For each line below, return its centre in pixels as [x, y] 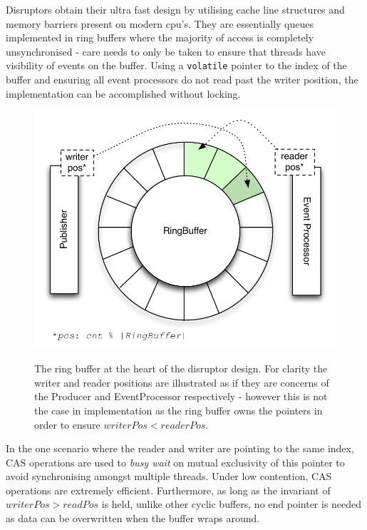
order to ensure [67, 424]
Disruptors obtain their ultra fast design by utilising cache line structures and [175, 9]
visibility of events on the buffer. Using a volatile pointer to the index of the [176, 65]
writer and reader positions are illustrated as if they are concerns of [182, 382]
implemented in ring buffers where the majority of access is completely [160, 37]
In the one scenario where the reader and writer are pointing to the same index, [180, 448]
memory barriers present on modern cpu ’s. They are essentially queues [160, 23]
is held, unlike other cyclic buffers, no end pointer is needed [232, 504]
